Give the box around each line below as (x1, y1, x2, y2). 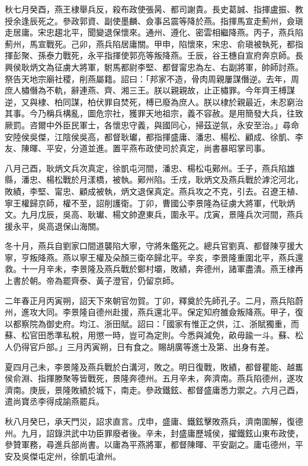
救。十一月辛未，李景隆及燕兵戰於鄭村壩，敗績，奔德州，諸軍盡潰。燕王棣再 (5, 263, 303, 275)
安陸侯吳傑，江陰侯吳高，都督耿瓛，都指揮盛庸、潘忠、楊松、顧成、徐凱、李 (5, 130, 303, 143)
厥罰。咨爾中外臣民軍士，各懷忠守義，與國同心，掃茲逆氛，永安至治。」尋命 (5, 118, 299, 131)
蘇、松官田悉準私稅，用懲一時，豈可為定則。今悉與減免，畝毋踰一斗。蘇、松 (5, 329, 303, 341)
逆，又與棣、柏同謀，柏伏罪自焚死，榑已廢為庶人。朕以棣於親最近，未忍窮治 (5, 95, 303, 108)
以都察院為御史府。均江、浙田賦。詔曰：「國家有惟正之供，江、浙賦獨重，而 (5, 317, 299, 329)
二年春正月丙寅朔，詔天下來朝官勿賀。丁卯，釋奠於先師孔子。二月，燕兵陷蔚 (5, 294, 303, 306)
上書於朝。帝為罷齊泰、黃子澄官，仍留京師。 (5, 274, 179, 287)
